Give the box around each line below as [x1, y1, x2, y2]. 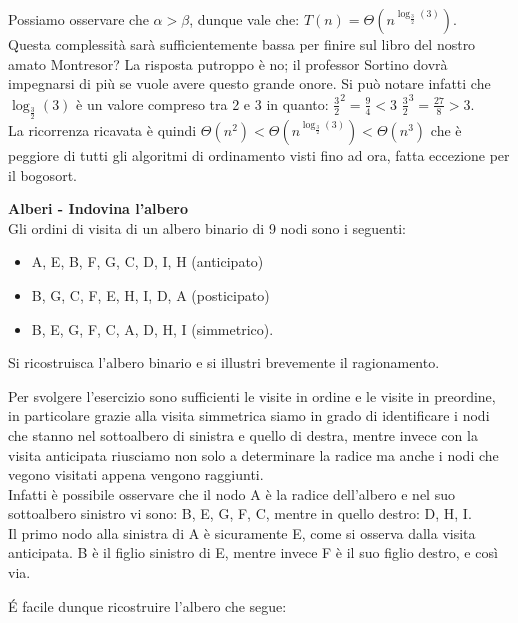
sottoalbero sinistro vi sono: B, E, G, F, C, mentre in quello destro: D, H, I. [8, 503, 472, 524]
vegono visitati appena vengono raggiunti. [8, 464, 264, 485]
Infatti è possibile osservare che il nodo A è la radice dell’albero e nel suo [8, 483, 455, 504]
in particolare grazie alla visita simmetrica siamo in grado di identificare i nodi [8, 405, 490, 426]
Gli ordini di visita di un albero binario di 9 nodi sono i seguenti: [8, 217, 406, 238]
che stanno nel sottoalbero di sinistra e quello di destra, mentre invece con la [8, 424, 478, 445]
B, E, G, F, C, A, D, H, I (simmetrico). [31, 318, 274, 339]
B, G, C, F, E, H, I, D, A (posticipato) [31, 284, 270, 305]
